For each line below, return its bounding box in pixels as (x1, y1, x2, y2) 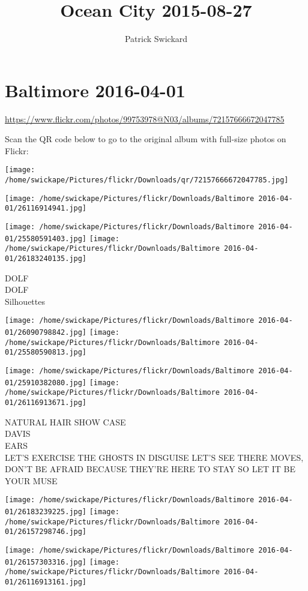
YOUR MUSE (5, 474, 58, 487)
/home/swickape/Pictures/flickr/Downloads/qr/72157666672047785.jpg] (5, 176, 289, 185)
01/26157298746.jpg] (5, 527, 87, 536)
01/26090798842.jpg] (5, 328, 87, 337)
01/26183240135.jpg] (5, 254, 87, 263)
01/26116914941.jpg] (5, 204, 87, 213)
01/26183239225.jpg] (5, 507, 87, 516)
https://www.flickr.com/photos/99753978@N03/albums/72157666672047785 (5, 112, 285, 125)
